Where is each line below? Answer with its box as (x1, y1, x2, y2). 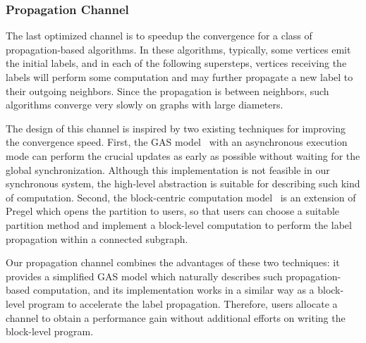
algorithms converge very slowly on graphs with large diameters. (6, 97, 283, 112)
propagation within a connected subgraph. (6, 231, 188, 246)
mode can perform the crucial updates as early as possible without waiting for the (6, 148, 360, 163)
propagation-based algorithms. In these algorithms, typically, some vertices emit (6, 42, 351, 56)
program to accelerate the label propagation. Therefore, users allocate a (28, 296, 338, 311)
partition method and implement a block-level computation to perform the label (6, 217, 352, 232)
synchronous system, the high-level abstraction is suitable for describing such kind (6, 176, 360, 191)
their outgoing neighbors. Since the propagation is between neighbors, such (6, 83, 329, 98)
